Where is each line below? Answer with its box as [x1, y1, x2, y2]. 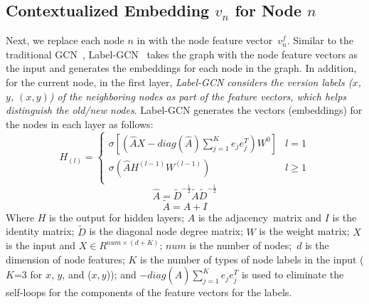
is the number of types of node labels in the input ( [140, 251, 364, 266]
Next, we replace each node [6, 33, 124, 48]
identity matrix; [6, 224, 75, 239]
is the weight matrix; [259, 224, 350, 239]
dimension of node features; [6, 251, 125, 266]
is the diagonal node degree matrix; [89, 224, 243, 239]
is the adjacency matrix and [198, 209, 322, 224]
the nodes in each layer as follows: [6, 116, 154, 131]
